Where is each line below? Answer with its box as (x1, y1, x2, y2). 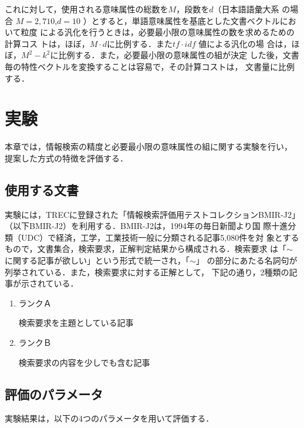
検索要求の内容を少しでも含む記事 (18, 356, 150, 368)
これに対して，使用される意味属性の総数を (5, 3, 168, 15)
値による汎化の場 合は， (198, 37, 292, 49)
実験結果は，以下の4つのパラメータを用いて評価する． (5, 412, 214, 424)
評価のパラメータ (5, 385, 103, 403)
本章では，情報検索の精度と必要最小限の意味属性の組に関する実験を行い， (5, 140, 292, 153)
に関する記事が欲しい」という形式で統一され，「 (5, 254, 190, 267)
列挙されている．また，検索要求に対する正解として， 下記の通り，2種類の (5, 265, 289, 278)
